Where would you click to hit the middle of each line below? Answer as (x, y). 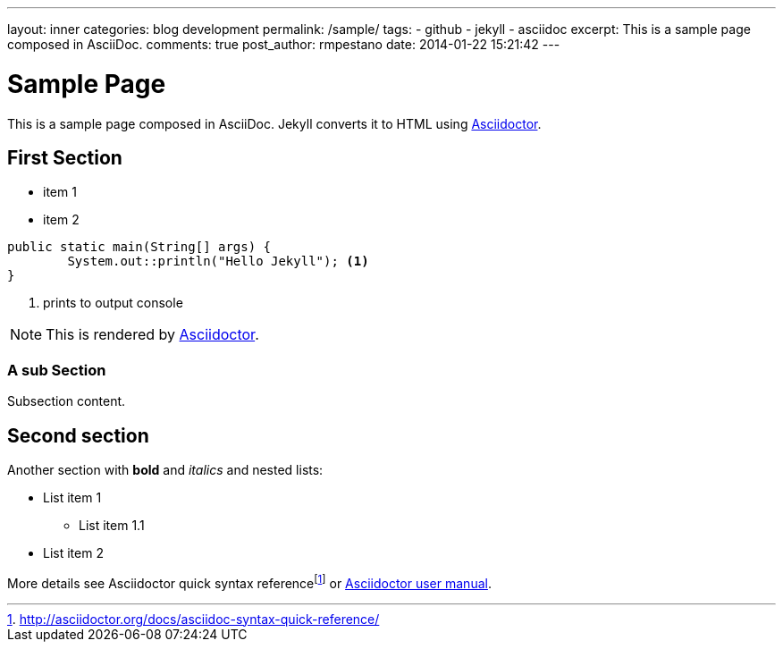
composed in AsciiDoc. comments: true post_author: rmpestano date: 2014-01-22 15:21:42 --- (284, 44)
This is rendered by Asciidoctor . (152, 335)
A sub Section (57, 370)
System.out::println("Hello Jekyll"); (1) (218, 261)
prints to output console (113, 303)
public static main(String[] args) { (139, 247)
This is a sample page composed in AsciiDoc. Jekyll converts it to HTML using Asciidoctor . (274, 123)
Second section (78, 435)
